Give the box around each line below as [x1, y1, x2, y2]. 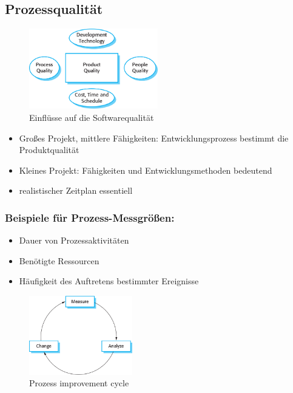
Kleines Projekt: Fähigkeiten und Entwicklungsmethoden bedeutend [19, 163, 272, 176]
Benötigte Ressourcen [19, 254, 99, 267]
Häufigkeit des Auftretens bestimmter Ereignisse [19, 275, 199, 287]
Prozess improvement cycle [29, 377, 129, 389]
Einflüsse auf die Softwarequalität [29, 111, 154, 124]
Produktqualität [19, 143, 79, 156]
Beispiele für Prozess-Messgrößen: [5, 210, 175, 225]
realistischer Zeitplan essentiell [19, 184, 133, 197]
